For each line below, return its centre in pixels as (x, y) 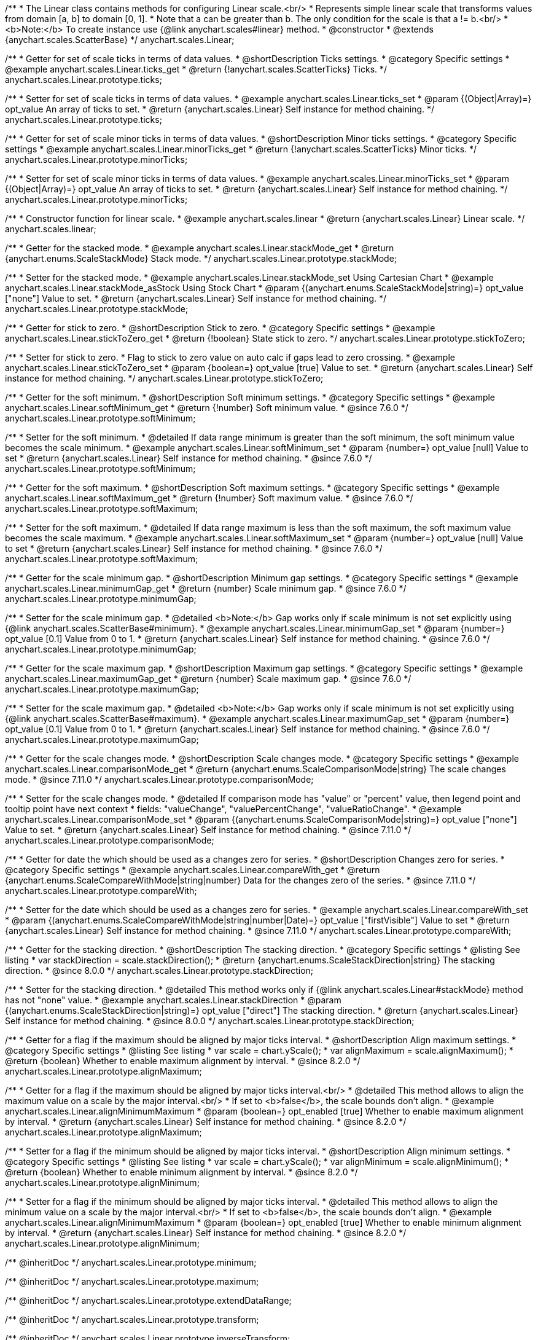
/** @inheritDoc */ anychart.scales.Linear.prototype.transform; (132, 1319)
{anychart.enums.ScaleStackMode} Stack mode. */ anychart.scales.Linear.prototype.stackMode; (201, 258)
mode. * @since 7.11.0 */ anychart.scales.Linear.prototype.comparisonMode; (159, 779)
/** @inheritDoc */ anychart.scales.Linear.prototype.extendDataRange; (148, 1300)
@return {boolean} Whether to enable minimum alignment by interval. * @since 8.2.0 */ (181, 1172)
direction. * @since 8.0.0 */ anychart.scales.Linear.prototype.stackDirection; (159, 970)
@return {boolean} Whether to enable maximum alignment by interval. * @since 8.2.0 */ (183, 1061)
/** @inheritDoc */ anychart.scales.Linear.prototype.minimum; (131, 1262)
